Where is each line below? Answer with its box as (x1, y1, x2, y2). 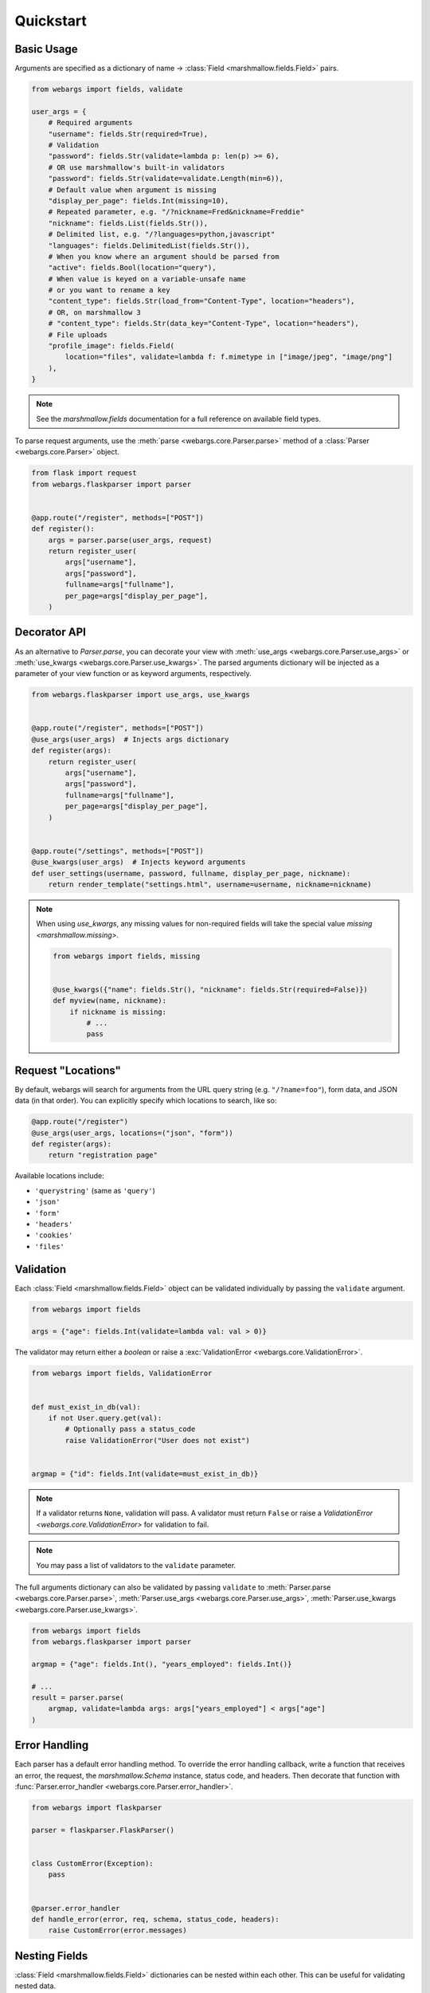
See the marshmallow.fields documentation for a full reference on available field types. (36, 414, 322, 423)
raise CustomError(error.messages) (48, 1926, 187, 1935)
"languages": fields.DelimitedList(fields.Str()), (48, 241, 250, 250)
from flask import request (31, 469, 137, 478)
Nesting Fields (14, 1949, 88, 1963)
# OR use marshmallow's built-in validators (48, 163, 225, 171)
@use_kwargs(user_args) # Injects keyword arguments (31, 858, 246, 867)
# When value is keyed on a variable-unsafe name (48, 274, 246, 283)
